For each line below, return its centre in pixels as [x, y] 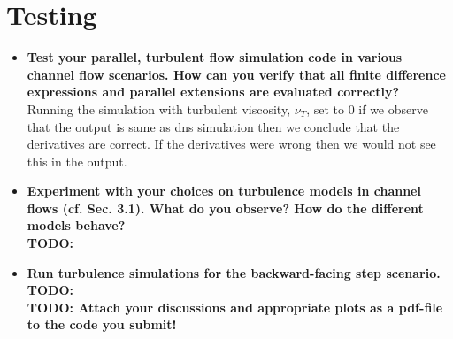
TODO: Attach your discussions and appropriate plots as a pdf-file [235, 307]
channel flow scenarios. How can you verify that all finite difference [236, 74]
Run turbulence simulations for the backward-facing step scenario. [234, 272]
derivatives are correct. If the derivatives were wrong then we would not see [231, 144]
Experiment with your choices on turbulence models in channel [224, 191]
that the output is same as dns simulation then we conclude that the [213, 126]
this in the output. [77, 161]
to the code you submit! [102, 324]
